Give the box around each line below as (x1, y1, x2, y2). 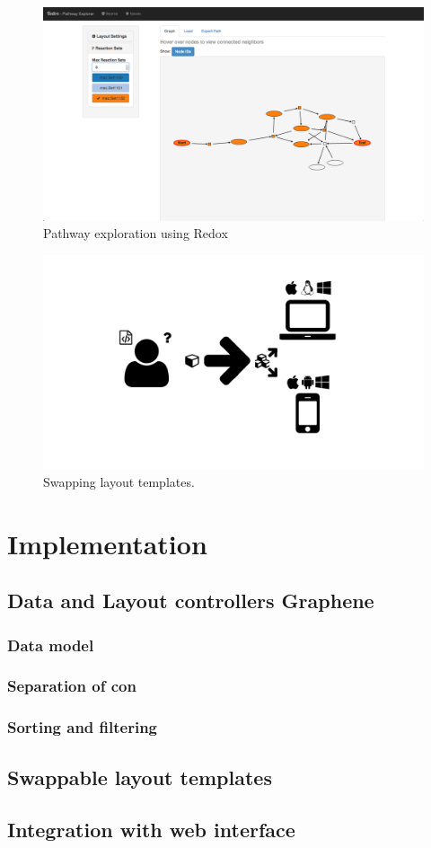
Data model (7, 633, 94, 656)
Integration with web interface (7, 816, 295, 844)
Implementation (7, 525, 207, 561)
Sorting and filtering (7, 716, 158, 738)
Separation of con (7, 675, 136, 697)
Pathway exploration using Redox (43, 224, 228, 243)
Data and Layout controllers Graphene (7, 587, 374, 614)
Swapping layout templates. (43, 472, 195, 490)
